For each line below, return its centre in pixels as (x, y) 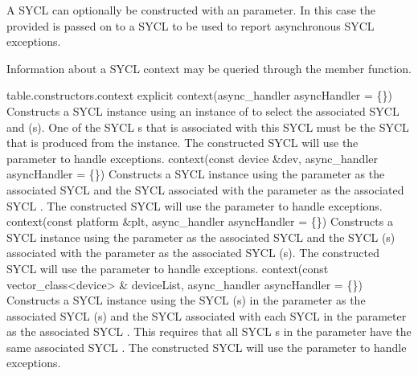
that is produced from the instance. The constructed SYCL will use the (182, 143)
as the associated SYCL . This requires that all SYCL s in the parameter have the (209, 331)
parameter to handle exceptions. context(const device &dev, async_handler (192, 158)
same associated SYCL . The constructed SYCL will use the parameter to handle (207, 347)
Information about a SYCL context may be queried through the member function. (209, 68)
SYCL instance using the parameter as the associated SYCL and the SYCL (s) (201, 237)
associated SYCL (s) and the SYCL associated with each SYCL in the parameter (207, 315)
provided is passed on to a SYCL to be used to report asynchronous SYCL (191, 25)
